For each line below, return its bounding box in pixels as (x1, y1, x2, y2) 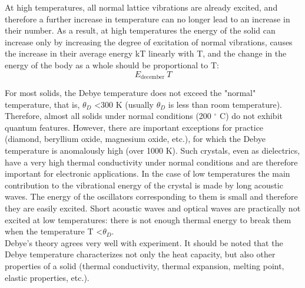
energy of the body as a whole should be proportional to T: (5, 58, 219, 71)
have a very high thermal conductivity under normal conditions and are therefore (5, 155, 298, 168)
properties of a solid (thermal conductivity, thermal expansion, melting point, (5, 259, 284, 272)
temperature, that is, (5, 98, 80, 110)
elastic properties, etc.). (5, 271, 89, 283)
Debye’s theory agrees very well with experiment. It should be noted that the (5, 236, 283, 249)
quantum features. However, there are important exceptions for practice (5, 121, 264, 133)
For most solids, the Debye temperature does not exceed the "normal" (5, 87, 256, 99)
